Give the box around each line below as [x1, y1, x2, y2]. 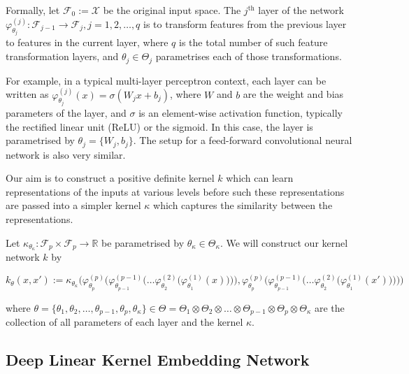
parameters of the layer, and [6, 105, 127, 120]
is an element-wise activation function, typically [138, 105, 343, 120]
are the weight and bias [243, 87, 344, 101]
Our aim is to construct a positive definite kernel [6, 171, 215, 185]
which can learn [226, 171, 294, 185]
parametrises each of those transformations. [155, 49, 342, 64]
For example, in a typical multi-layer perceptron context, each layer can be [6, 73, 327, 87]
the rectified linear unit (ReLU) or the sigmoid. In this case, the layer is [6, 119, 313, 134]
